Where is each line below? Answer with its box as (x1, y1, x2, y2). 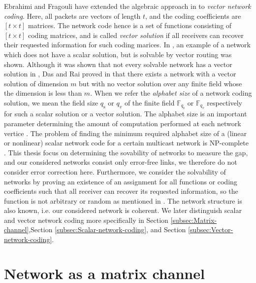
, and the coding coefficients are (145, 10, 241, 21)
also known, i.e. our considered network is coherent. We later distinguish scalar (4, 205, 242, 215)
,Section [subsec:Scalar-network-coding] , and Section (29, 224, 186, 235)
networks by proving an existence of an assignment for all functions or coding (4, 176, 237, 186)
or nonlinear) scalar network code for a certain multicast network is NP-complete (4, 138, 249, 148)
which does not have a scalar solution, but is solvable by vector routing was (4, 49, 232, 59)
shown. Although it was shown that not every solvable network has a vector (4, 59, 232, 69)
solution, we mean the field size (4, 97, 98, 107)
